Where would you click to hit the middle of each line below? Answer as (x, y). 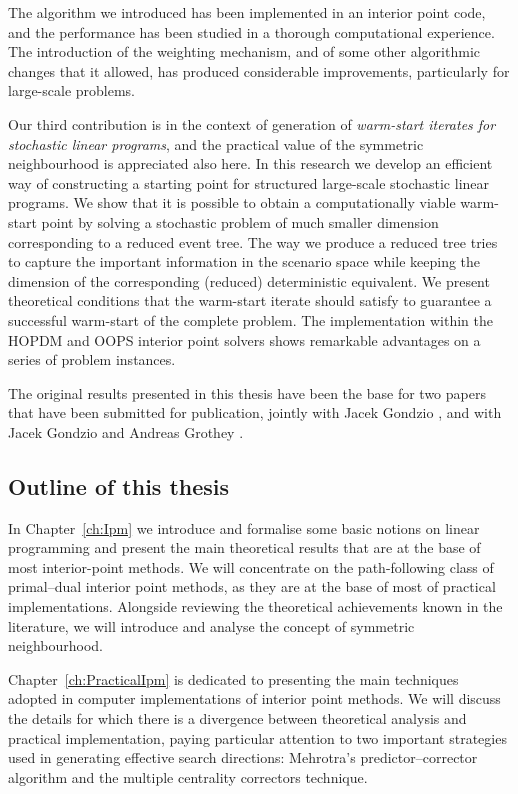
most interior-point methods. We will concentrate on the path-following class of (251, 566)
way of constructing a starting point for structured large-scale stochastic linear (249, 182)
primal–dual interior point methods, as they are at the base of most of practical (252, 586)
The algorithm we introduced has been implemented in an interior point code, (247, 12)
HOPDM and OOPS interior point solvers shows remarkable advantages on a (244, 339)
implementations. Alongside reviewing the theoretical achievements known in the (255, 606)
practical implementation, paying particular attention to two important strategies (257, 737)
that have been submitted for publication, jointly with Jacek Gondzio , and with (255, 412)
